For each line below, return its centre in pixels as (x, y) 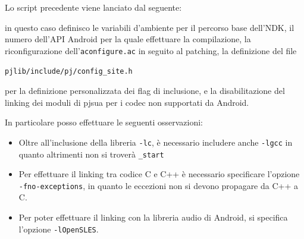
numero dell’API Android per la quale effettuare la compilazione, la (128, 39)
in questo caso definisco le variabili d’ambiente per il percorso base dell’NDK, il (150, 27)
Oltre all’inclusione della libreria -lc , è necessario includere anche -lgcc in (156, 142)
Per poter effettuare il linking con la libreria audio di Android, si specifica (153, 217)
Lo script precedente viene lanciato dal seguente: (93, 7)
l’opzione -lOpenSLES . (59, 229)
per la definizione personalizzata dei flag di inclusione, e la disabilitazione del (145, 91)
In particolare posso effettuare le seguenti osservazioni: (104, 122)
